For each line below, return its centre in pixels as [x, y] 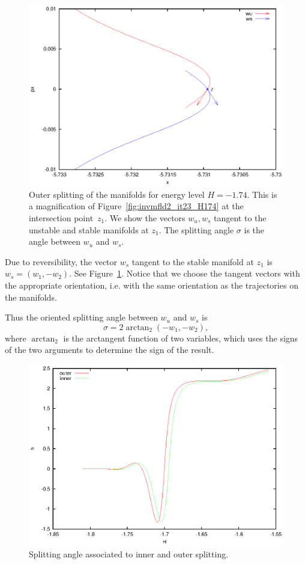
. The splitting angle [196, 229]
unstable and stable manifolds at [89, 229]
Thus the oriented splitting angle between [81, 317]
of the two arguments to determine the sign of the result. [110, 350]
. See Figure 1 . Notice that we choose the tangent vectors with [185, 273]
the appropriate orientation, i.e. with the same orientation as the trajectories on [152, 285]
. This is [262, 194]
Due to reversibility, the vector [61, 261]
